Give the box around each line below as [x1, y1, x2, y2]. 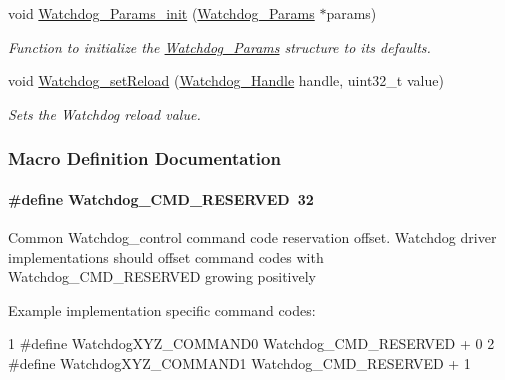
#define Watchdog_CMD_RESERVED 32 [8, 188, 314, 209]
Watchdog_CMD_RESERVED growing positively [8, 266, 316, 287]
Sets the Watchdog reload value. [8, 103, 201, 124]
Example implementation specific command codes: [8, 299, 316, 320]
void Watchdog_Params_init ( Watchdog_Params [8, 3, 315, 23]
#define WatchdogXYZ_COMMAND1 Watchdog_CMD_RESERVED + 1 [8, 352, 471, 373]
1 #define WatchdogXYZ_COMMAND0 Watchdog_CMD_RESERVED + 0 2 [8, 333, 495, 354]
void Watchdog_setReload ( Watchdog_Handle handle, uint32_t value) [8, 70, 444, 91]
